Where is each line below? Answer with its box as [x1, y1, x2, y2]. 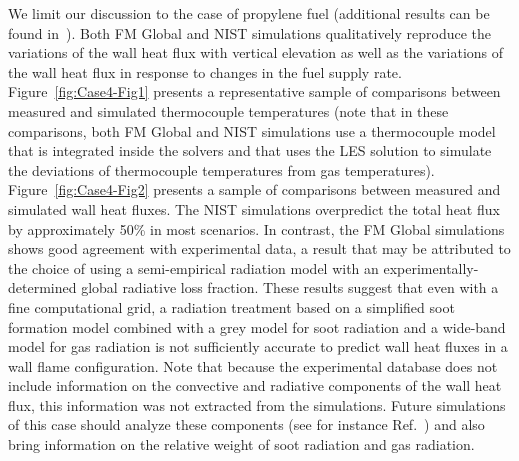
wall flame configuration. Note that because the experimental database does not [8, 355, 498, 376]
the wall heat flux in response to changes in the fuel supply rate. [8, 61, 402, 82]
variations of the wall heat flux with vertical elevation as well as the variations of [8, 42, 504, 63]
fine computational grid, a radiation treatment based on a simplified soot [8, 296, 455, 317]
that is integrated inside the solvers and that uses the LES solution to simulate [8, 140, 492, 161]
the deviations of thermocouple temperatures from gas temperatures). [8, 159, 435, 180]
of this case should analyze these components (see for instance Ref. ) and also [8, 414, 485, 435]
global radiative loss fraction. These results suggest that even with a [81, 277, 499, 298]
